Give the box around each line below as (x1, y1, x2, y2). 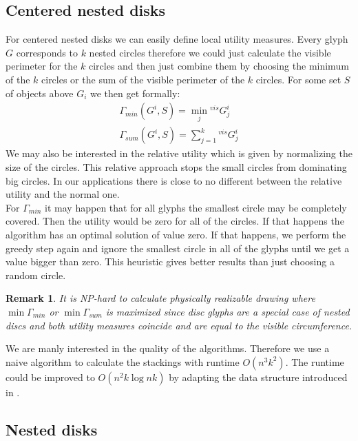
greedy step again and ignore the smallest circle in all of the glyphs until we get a (6, 240, 350, 255)
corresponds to (16, 45, 78, 59)
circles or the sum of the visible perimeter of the (41, 72, 245, 86)
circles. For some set (255, 72, 341, 86)
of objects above (6, 85, 74, 100)
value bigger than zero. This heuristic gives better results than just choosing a (6, 254, 335, 269)
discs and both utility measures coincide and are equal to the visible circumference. (6, 318, 352, 332)
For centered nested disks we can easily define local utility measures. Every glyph (6, 32, 348, 46)
